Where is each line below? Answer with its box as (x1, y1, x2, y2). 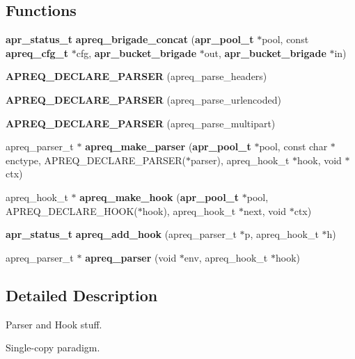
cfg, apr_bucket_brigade (76, 45, 197, 60)
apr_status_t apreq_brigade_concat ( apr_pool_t (6, 32, 254, 47)
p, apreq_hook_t (244, 227, 319, 241)
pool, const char (259, 139, 328, 154)
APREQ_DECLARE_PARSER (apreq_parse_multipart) (6, 115, 276, 130)
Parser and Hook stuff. (6, 317, 102, 331)
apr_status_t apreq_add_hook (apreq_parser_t (6, 227, 237, 241)
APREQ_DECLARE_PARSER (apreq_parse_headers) (6, 69, 267, 83)
